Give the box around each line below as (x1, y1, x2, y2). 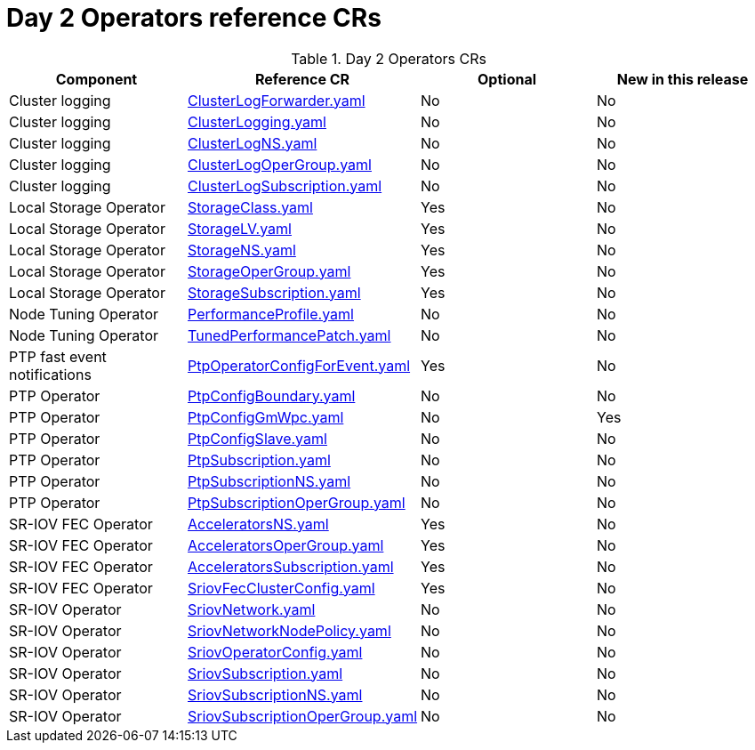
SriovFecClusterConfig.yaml (188, 578, 375, 597)
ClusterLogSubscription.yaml (188, 176, 382, 195)
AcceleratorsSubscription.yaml (188, 557, 394, 576)
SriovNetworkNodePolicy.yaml (188, 621, 391, 640)
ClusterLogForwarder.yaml (188, 91, 365, 109)
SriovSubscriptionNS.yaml (188, 685, 363, 704)
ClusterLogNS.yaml (188, 133, 317, 152)
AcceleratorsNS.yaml (188, 514, 329, 533)
